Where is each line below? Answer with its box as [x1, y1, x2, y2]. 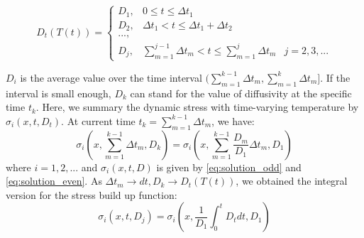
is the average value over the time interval [20, 70, 202, 85]
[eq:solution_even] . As [6, 173, 102, 188]
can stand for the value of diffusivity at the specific [130, 85, 352, 100]
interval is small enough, [6, 85, 111, 100]
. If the [320, 70, 351, 85]
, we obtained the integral [236, 173, 348, 188]
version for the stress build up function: [6, 187, 177, 202]
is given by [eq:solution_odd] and [156, 159, 302, 174]
